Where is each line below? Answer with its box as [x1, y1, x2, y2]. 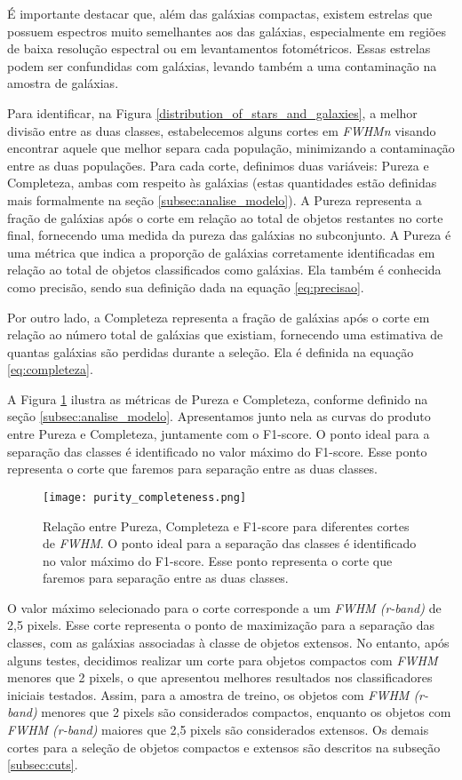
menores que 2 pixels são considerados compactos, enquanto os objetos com [41, 703, 451, 721]
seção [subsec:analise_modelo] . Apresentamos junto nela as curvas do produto [7, 407, 431, 426]
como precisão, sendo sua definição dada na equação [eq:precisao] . [7, 277, 364, 296]
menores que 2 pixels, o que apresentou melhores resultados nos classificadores [7, 668, 433, 687]
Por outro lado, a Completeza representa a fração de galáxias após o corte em [7, 307, 430, 326]
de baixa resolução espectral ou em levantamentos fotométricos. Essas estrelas [7, 39, 431, 58]
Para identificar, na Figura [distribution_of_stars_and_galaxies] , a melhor [7, 103, 418, 122]
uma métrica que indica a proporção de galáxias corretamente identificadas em [7, 243, 435, 261]
